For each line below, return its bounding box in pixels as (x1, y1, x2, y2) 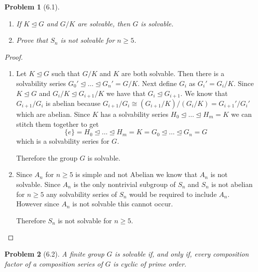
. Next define (137, 78, 177, 88)
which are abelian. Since (16, 109, 90, 119)
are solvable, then (77, 18, 130, 28)
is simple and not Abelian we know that (75, 169, 198, 180)
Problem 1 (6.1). (4, 1, 60, 11)
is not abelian (211, 179, 253, 189)
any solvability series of (46, 188, 117, 199)
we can (231, 109, 252, 119)
